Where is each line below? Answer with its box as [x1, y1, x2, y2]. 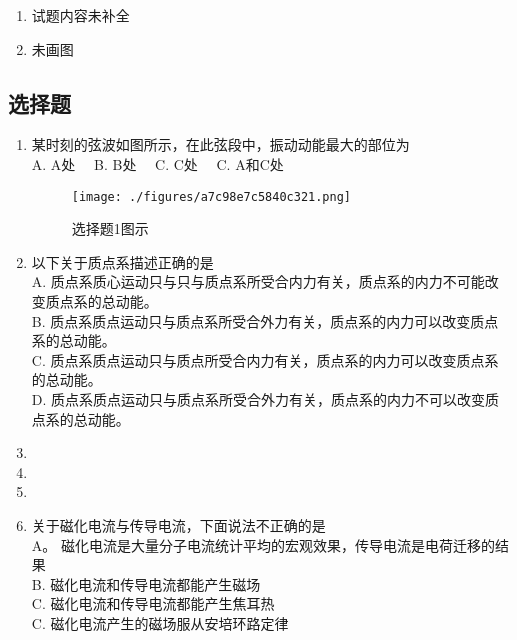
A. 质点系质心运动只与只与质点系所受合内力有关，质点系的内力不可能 [31, 271, 485, 292]
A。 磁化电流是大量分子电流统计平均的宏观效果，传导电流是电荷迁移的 [31, 534, 495, 555]
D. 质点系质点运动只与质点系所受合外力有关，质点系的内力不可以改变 [31, 388, 486, 409]
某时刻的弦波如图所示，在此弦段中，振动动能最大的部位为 [31, 134, 410, 155]
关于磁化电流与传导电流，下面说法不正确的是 [31, 514, 326, 535]
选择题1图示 [71, 218, 149, 239]
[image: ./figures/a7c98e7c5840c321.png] [71, 189, 351, 204]
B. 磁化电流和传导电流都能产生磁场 [31, 573, 261, 594]
